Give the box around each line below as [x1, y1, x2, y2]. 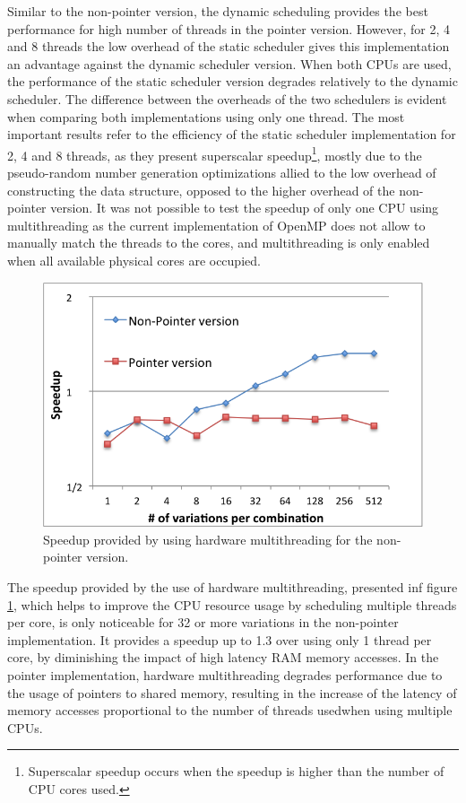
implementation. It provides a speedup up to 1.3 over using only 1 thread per [7, 630, 432, 649]
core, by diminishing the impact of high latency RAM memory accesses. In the [7, 648, 439, 667]
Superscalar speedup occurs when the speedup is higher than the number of [28, 762, 444, 781]
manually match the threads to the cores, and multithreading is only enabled [7, 233, 430, 252]
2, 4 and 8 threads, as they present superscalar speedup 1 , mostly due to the [7, 143, 422, 164]
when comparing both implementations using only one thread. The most [7, 107, 405, 126]
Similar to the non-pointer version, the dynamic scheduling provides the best [7, 2, 428, 20]
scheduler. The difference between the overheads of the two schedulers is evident [7, 89, 447, 108]
